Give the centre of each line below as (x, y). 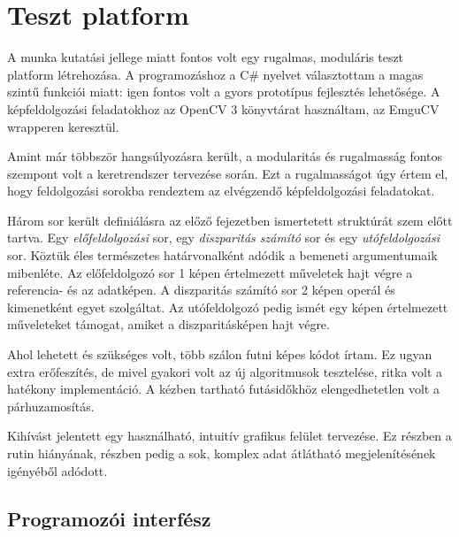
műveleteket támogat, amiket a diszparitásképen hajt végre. (168, 324)
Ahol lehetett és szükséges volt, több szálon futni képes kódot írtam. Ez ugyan (220, 354)
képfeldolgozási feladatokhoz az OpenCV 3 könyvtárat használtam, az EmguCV (223, 108)
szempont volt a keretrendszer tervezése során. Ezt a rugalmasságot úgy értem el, (228, 173)
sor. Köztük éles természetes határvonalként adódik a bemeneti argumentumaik (222, 255)
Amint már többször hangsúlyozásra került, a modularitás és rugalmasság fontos (225, 156)
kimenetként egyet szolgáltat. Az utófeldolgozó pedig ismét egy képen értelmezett (228, 307)
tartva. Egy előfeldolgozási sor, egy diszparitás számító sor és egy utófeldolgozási (223, 238)
